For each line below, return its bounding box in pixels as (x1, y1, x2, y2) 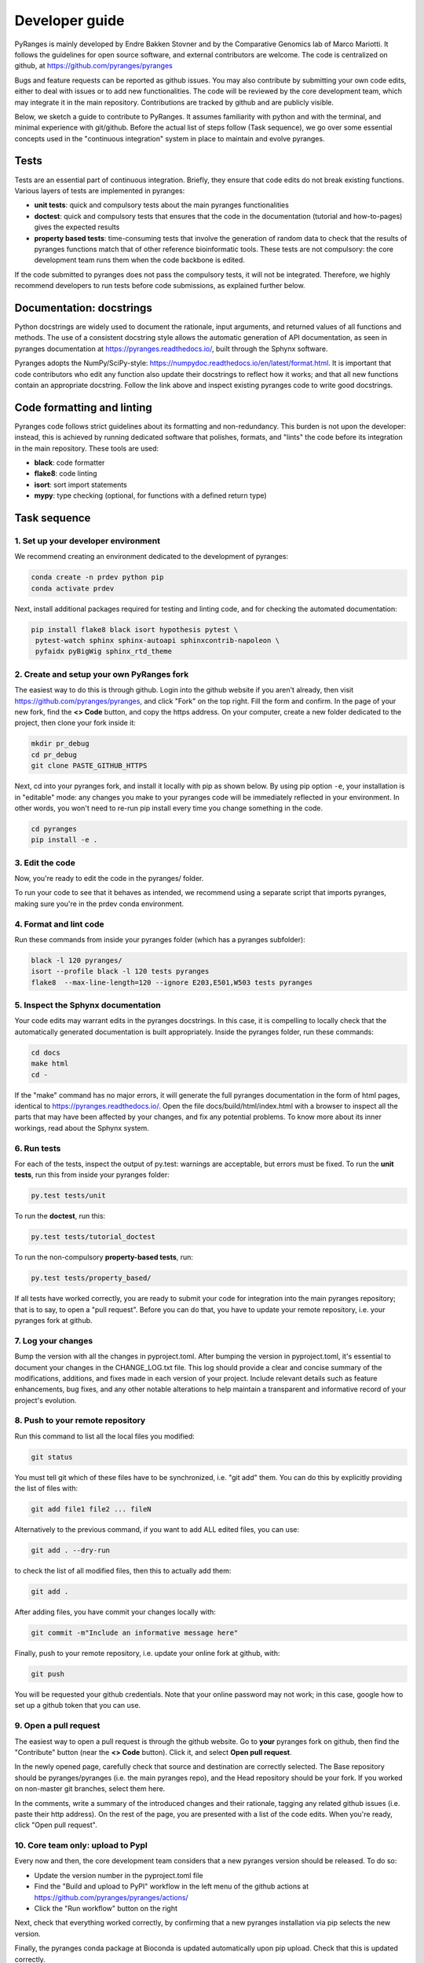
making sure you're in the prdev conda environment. (14, 899, 185, 908)
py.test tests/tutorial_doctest (31, 1233, 156, 1241)
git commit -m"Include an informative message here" (31, 1629, 239, 1637)
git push (31, 1669, 65, 1679)
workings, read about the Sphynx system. (14, 1123, 149, 1132)
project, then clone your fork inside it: (14, 718, 137, 728)
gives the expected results (34, 222, 120, 232)
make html (31, 1059, 69, 1068)
